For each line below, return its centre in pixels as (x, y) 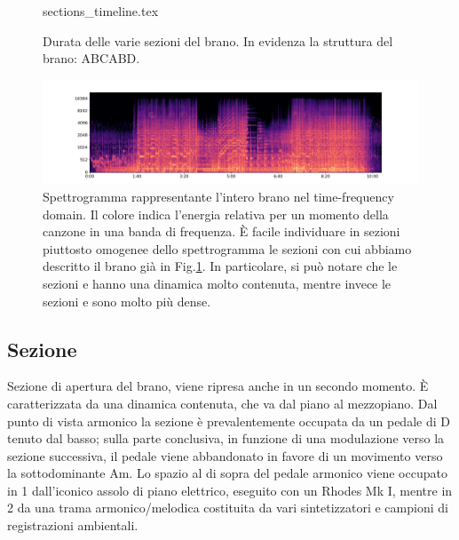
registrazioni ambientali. (73, 525)
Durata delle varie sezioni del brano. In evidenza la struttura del (218, 40)
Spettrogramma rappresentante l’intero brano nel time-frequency (218, 196)
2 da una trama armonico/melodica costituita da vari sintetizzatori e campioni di (228, 508)
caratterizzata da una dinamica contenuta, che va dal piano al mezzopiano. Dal (222, 403)
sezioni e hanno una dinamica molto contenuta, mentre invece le (217, 283)
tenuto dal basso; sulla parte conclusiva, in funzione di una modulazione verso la (226, 438)
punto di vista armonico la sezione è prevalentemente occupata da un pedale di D (229, 421)
